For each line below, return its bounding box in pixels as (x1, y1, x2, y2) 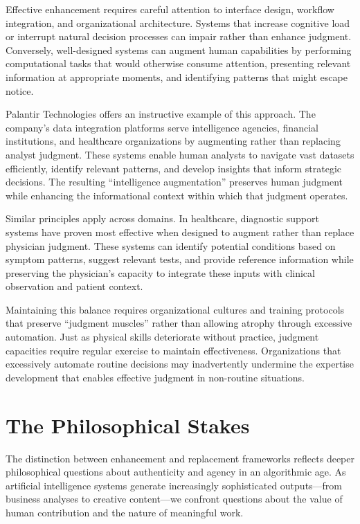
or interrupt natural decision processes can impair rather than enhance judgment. (6, 29, 352, 44)
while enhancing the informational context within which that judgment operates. (6, 188, 348, 202)
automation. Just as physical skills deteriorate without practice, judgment (6, 329, 319, 344)
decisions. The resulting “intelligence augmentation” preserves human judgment (6, 174, 343, 189)
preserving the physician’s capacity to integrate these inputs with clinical (6, 265, 315, 280)
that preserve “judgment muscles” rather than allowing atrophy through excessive (6, 316, 352, 330)
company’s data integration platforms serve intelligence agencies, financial (6, 120, 318, 134)
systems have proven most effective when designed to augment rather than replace (6, 224, 354, 239)
